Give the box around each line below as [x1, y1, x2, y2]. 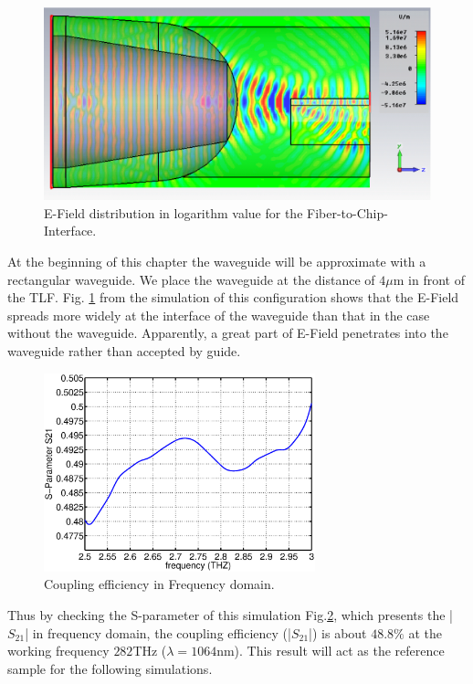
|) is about [309, 623, 367, 642]
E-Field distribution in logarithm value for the [44, 203, 303, 222]
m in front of [393, 269, 465, 289]
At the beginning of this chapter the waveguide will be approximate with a [7, 251, 426, 270]
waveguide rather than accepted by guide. [7, 341, 241, 360]
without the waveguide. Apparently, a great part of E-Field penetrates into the [7, 323, 448, 342]
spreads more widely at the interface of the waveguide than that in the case [7, 305, 430, 324]
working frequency [7, 641, 110, 660]
